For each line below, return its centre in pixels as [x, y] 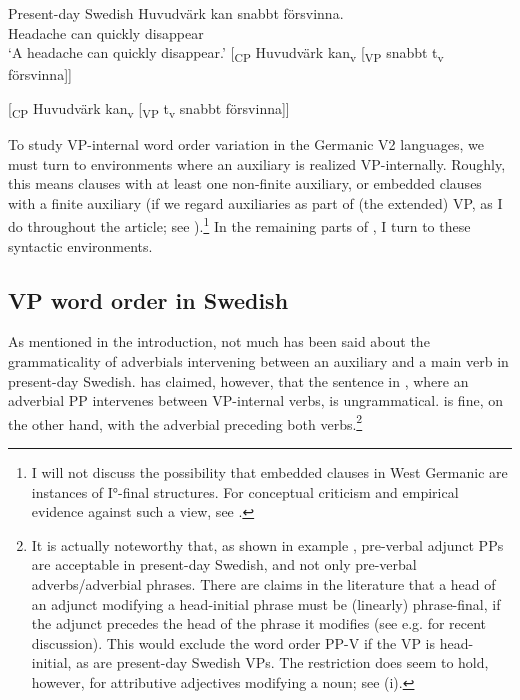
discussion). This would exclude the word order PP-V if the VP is [233, 642]
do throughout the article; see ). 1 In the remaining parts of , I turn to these [239, 225]
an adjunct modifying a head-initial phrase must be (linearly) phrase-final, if [266, 603]
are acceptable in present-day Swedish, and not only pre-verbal [224, 564]
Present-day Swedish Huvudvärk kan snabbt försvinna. [176, 13]
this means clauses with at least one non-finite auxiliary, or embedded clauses [245, 183]
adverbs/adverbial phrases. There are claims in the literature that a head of [263, 584]
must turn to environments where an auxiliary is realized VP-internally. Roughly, [257, 163]
